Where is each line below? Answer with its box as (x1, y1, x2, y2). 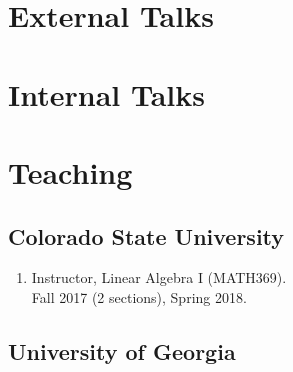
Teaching (8, 151, 133, 192)
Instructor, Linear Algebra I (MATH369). (31, 267, 287, 288)
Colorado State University (8, 220, 285, 251)
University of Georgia (8, 335, 236, 366)
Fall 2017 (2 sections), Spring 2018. (31, 286, 247, 307)
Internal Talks (8, 73, 205, 114)
